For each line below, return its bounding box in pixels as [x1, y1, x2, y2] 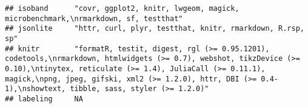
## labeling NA [5, 94, 83, 103]
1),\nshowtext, [5, 84, 66, 94]
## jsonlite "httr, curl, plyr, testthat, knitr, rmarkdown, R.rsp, [5, 24, 304, 33]
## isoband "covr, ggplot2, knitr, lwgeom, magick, [5, 4, 239, 13]
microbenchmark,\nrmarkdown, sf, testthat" [5, 14, 183, 23]
